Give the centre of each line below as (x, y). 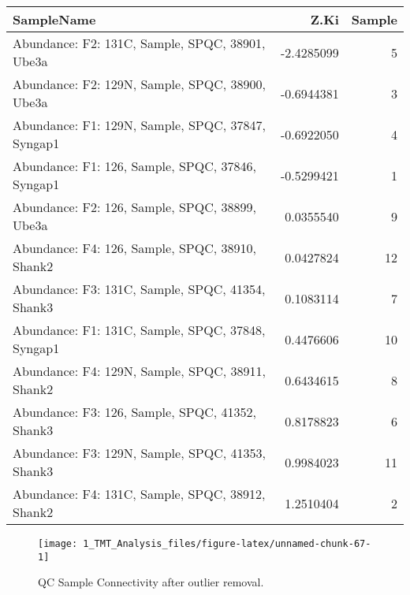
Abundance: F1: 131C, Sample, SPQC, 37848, (139, 330)
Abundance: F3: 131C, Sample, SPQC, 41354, (139, 289)
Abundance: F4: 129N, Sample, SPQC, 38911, (139, 371)
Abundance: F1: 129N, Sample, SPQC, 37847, (139, 125)
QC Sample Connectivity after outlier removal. (151, 582)
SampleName (54, 19)
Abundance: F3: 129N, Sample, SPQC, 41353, (139, 453)
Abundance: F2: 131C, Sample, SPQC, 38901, (139, 43)
